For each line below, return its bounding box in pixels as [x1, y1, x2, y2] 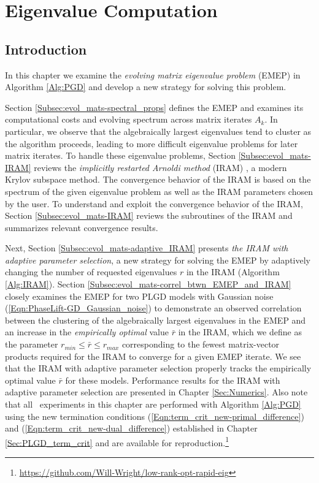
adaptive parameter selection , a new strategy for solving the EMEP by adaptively [5, 253, 310, 266]
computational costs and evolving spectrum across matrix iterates [5, 113, 252, 126]
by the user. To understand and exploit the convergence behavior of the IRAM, [5, 197, 303, 210]
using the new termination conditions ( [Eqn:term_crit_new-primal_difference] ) [5, 409, 304, 422]
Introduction [5, 39, 87, 58]
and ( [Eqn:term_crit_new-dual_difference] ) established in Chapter [5, 422, 258, 435]
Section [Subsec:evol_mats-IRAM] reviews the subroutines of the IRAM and [5, 209, 293, 222]
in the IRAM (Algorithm [186, 265, 280, 278]
